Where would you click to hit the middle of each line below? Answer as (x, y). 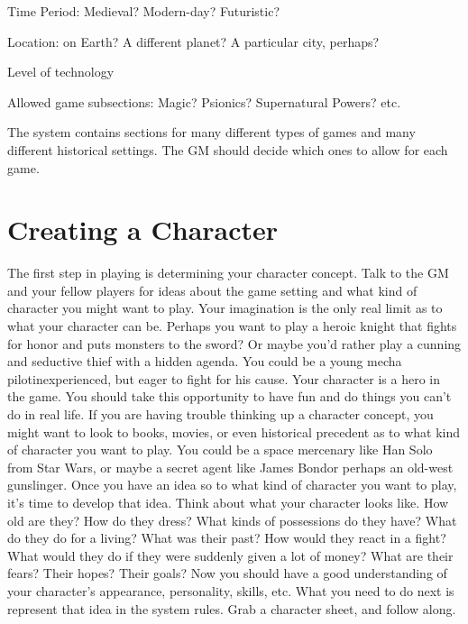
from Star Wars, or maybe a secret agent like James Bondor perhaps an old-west (230, 467)
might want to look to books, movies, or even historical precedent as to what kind (234, 431)
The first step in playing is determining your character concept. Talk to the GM (228, 273)
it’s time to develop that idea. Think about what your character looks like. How (228, 502)
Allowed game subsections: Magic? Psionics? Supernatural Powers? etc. (204, 101)
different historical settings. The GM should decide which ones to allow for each (228, 149)
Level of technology (61, 72)
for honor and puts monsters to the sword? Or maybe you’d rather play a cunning (234, 343)
